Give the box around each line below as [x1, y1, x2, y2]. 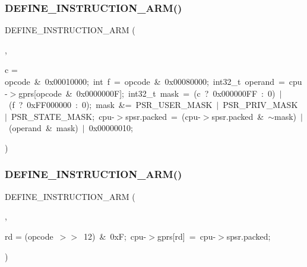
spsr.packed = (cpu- [125, 110, 201, 122]
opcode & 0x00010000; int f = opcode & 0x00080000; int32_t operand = [5, 75, 285, 87]
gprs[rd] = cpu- [157, 230, 216, 242]
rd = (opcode [5, 230, 53, 242]
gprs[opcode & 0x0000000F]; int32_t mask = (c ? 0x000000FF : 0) [18, 87, 276, 99]
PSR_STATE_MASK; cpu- [11, 110, 115, 122]
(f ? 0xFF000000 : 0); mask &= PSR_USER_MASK [8, 98, 213, 111]
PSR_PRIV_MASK [223, 98, 298, 111]
